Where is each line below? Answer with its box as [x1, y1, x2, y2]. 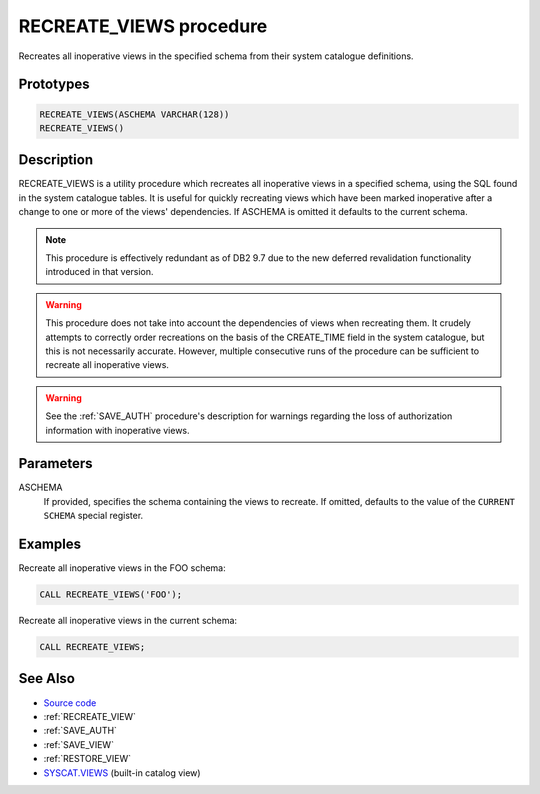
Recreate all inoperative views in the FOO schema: [18, 562, 226, 574]
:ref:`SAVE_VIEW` [43, 738, 115, 750]
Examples [18, 536, 82, 553]
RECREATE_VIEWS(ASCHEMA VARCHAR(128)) [39, 108, 230, 120]
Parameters [18, 455, 93, 472]
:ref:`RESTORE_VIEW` [43, 753, 132, 765]
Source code [43, 696, 97, 709]
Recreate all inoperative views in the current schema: [18, 615, 238, 627]
